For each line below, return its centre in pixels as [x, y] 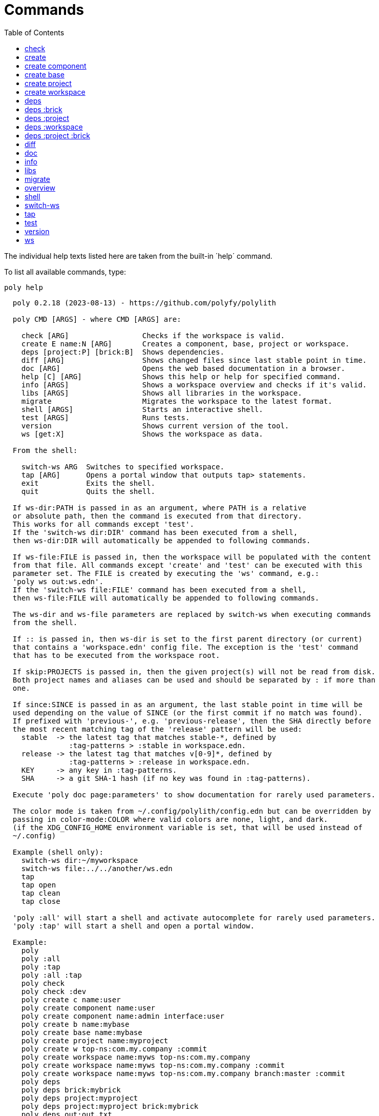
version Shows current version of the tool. [155, 426]
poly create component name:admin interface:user [123, 1016]
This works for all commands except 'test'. [103, 524]
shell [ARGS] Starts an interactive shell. [142, 409]
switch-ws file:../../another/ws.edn [97, 868]
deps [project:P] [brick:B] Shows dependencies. [123, 352]
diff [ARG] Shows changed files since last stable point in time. [194, 360]
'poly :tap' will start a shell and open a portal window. [133, 926]
